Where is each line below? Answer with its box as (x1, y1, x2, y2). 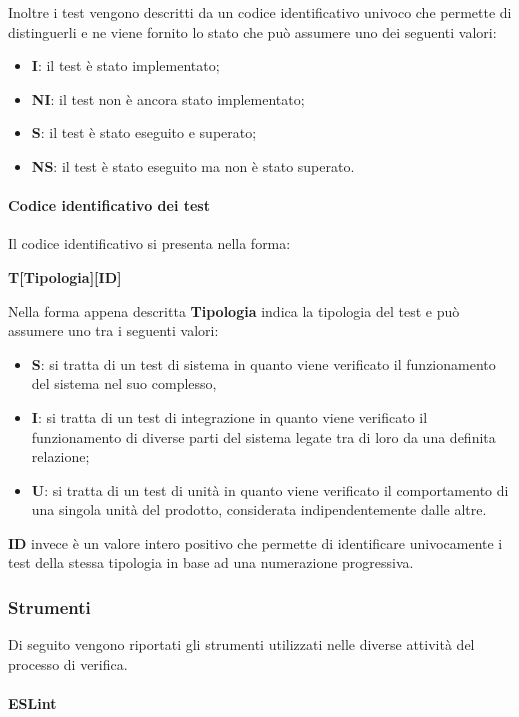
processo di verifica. (8, 653, 128, 674)
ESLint (8, 693, 57, 714)
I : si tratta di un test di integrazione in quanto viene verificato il (31, 406, 428, 427)
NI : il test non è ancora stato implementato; (31, 88, 305, 109)
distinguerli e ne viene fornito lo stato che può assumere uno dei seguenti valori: (8, 21, 497, 42)
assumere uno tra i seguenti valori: (8, 320, 219, 341)
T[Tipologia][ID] (8, 266, 122, 287)
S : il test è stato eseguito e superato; (31, 122, 257, 143)
